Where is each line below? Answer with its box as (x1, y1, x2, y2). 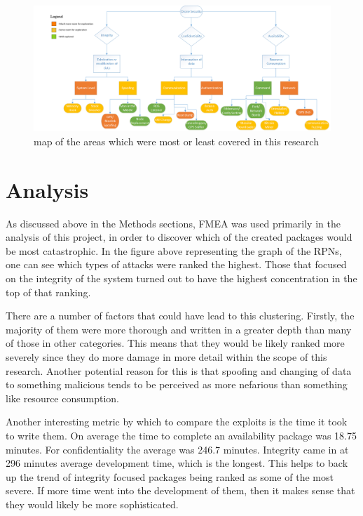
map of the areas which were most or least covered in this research (34, 133, 319, 148)
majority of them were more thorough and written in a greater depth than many (6, 322, 352, 336)
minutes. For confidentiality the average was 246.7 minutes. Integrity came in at (6, 442, 349, 456)
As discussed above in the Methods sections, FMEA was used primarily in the (6, 216, 341, 230)
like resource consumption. (6, 390, 120, 405)
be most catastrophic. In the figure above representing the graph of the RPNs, (6, 243, 342, 258)
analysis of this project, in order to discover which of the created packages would (6, 230, 352, 244)
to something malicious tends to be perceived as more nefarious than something (6, 377, 348, 392)
